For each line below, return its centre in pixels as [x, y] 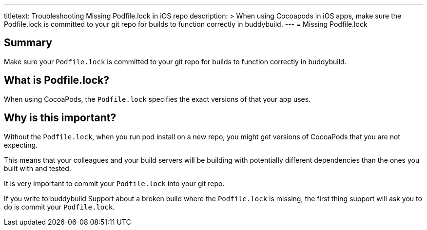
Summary [28, 43]
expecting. [21, 145]
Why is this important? [60, 118]
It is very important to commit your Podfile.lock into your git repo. [114, 183]
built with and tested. [38, 168]
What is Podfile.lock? [57, 80]
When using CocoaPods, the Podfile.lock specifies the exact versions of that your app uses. [157, 99]
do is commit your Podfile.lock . [59, 207]
